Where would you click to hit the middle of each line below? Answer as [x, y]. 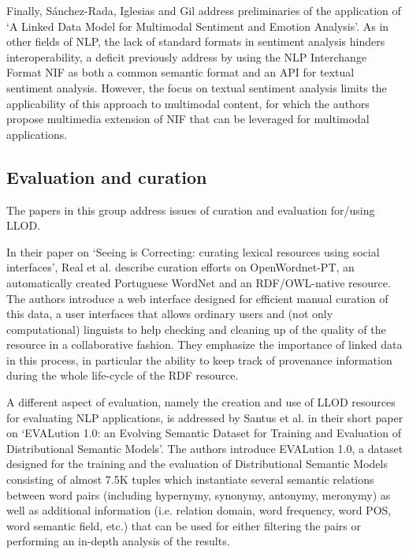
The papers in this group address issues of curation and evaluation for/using [191, 210]
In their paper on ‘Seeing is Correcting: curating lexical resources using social [193, 251]
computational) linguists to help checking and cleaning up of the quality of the [196, 329]
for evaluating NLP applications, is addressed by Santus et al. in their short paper [205, 417]
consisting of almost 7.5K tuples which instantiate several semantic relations [190, 479]
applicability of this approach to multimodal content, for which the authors [188, 103]
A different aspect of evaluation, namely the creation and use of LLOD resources [201, 402]
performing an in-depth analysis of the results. [118, 541]
